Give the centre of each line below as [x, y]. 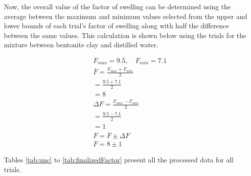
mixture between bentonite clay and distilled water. [81, 45]
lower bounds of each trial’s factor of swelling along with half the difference [117, 26]
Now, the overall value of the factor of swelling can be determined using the [117, 6]
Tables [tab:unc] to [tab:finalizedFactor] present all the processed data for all [119, 159]
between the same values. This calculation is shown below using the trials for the [125, 35]
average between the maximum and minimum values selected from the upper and [126, 16]
